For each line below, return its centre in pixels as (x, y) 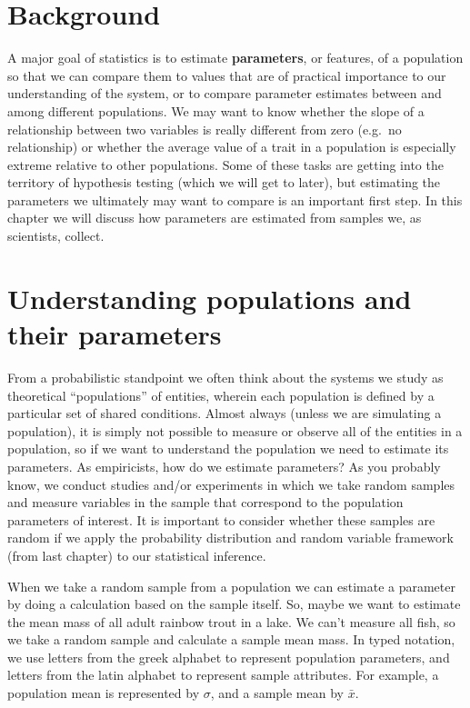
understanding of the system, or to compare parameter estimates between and (225, 93)
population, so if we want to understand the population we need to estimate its (228, 449)
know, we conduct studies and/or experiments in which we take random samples (231, 484)
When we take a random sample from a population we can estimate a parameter (231, 586)
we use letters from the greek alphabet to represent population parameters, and (229, 657)
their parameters (115, 334)
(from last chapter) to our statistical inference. (137, 555)
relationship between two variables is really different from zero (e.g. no (205, 129)
